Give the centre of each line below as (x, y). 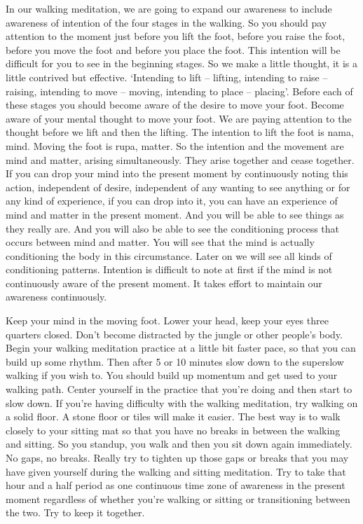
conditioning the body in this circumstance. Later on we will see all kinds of (169, 255)
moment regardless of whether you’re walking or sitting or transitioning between (178, 498)
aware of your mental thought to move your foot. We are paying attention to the (179, 118)
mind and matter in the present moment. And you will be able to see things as (175, 214)
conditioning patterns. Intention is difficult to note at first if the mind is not (169, 269)
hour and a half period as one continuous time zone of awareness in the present (176, 485)
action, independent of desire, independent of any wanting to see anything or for (178, 187)
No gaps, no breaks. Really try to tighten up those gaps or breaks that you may (177, 457)
